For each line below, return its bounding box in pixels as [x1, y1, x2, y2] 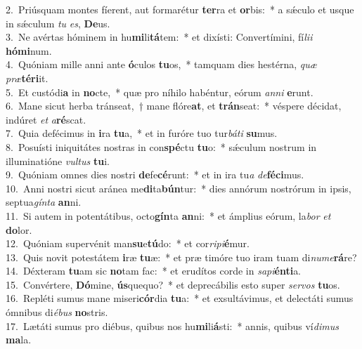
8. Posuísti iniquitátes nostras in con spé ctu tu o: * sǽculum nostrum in [6, 139, 317, 154]
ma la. [6, 332, 32, 347]
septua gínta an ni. [6, 195, 82, 209]
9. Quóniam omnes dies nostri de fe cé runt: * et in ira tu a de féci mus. [6, 167, 304, 182]
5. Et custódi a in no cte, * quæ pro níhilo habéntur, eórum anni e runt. [6, 84, 313, 99]
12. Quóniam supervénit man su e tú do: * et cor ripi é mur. [6, 236, 250, 251]
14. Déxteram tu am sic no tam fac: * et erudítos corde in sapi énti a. [6, 263, 302, 278]
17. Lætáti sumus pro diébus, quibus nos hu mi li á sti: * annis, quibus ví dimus [6, 318, 339, 333]
